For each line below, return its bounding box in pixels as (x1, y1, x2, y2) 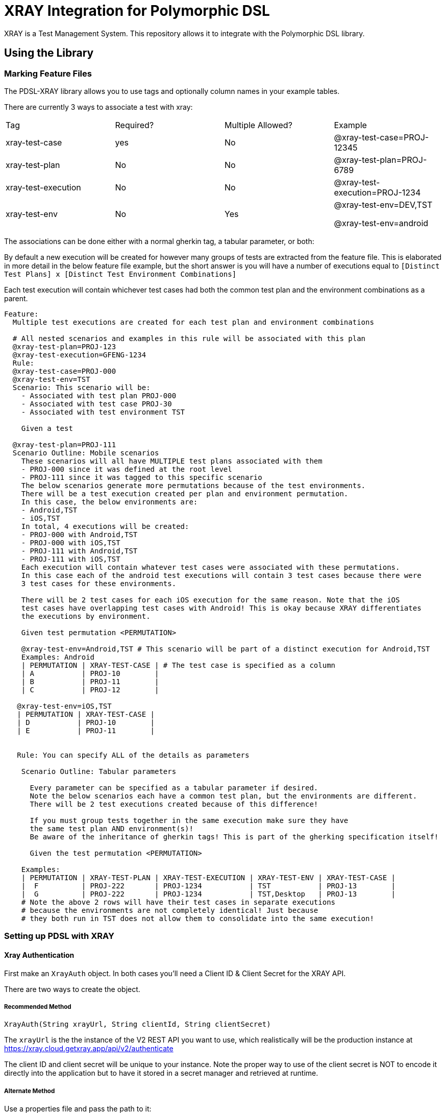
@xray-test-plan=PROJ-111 (12, 440, 116, 449)
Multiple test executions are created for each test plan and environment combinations (12, 318, 374, 326)
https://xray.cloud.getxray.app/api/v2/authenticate (4, 1044, 174, 1053)
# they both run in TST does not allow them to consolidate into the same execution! (21, 914, 374, 923)
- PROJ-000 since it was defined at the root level (21, 465, 232, 473)
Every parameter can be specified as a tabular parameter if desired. (30, 783, 318, 792)
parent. (4, 294, 28, 303)
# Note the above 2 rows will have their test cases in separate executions (21, 898, 336, 906)
